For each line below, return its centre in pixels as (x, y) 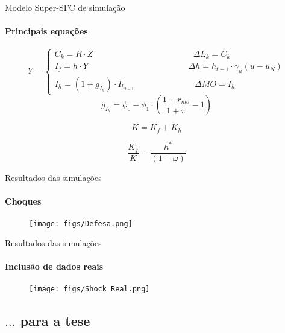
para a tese (55, 320)
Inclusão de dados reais (54, 266)
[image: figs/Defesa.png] (81, 224)
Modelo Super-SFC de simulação (65, 7)
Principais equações (46, 31)
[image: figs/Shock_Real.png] (89, 289)
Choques (23, 201)
